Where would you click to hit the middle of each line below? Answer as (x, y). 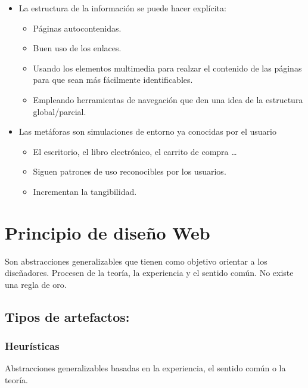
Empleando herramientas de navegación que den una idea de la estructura (168, 99)
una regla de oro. (36, 284)
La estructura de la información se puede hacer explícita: (122, 8)
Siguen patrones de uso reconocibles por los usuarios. (130, 171)
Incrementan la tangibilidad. (85, 191)
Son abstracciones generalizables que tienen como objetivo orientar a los (136, 261)
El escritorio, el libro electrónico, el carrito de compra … (135, 151)
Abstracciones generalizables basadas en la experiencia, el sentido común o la (145, 368)
